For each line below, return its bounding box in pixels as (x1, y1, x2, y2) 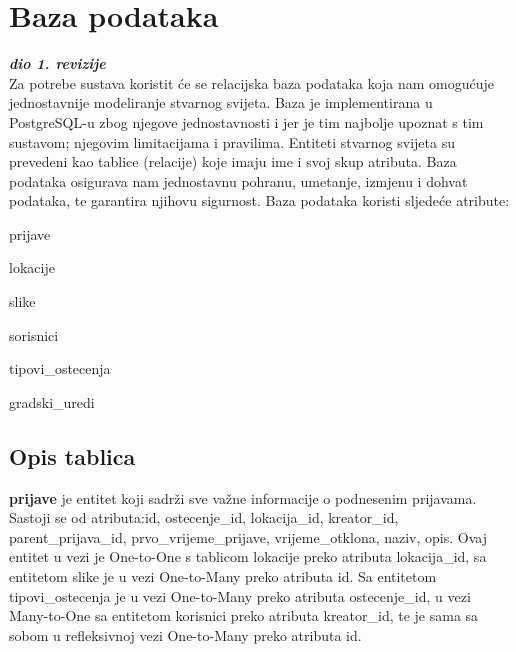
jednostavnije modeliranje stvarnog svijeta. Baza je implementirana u (9, 92, 433, 113)
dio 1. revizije (9, 53, 106, 74)
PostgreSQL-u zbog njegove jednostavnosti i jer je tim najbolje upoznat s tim (9, 111, 484, 132)
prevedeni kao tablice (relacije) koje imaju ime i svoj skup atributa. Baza (9, 151, 457, 172)
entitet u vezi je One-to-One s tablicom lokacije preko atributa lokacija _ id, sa (9, 546, 487, 567)
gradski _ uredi (9, 391, 95, 412)
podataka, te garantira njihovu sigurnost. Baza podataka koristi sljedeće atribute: (9, 190, 510, 211)
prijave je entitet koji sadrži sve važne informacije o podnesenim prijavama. (9, 487, 477, 508)
